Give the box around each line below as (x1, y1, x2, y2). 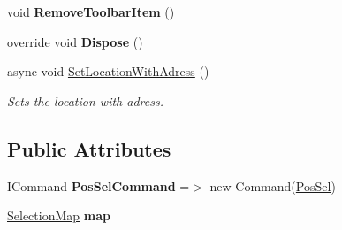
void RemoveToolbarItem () (7, 3, 175, 20)
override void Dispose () (7, 32, 143, 50)
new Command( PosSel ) (209, 176, 336, 195)
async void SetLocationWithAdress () (7, 62, 209, 80)
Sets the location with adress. (7, 91, 163, 110)
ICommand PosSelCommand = (7, 176, 190, 195)
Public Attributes (7, 134, 171, 162)
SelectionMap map (7, 206, 110, 225)
